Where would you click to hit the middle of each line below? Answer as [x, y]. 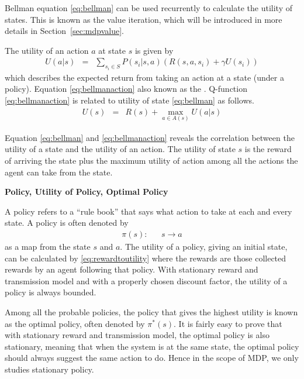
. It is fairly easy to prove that [228, 323]
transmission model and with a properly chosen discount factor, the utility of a [146, 280]
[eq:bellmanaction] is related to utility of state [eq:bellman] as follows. [129, 100]
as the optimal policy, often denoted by [75, 323]
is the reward [268, 149]
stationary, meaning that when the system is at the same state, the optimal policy [152, 346]
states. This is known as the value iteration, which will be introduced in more [144, 19]
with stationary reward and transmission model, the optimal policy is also [137, 335]
